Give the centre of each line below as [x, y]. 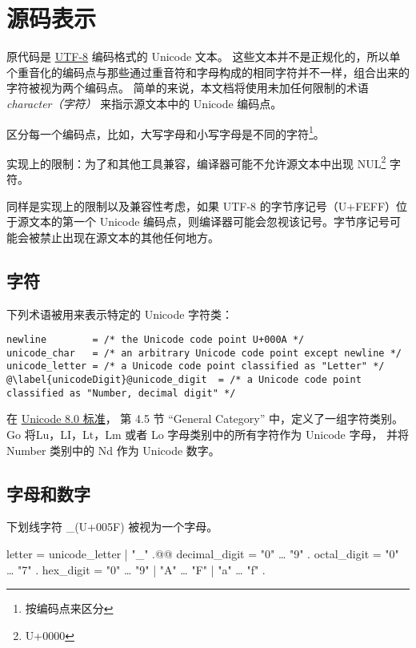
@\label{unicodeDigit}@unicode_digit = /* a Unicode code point [184, 380]
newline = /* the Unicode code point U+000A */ [156, 340]
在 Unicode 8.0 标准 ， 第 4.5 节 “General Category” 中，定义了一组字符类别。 [205, 419]
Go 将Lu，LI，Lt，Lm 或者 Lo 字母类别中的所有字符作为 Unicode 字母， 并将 [208, 435]
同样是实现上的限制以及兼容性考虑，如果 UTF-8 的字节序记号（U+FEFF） [202, 205]
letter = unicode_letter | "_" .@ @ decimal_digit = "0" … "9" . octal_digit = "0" [203, 554]
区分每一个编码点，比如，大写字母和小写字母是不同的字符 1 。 [166, 132]
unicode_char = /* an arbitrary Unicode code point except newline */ [204, 353]
